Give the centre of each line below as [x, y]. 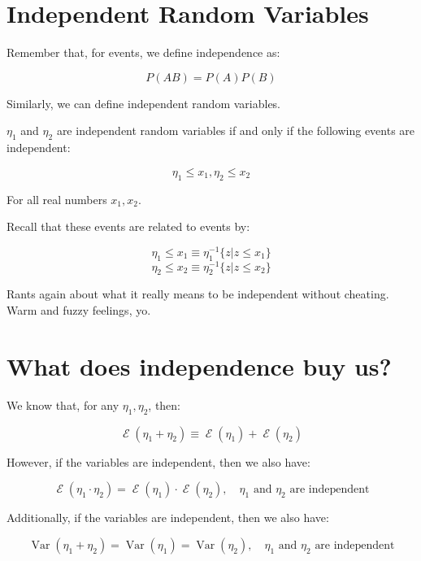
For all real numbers [57, 199]
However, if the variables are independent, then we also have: [158, 461]
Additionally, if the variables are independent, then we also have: [168, 518]
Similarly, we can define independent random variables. [144, 103]
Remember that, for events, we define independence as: [143, 52]
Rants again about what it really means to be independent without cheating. [198, 294]
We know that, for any [63, 404]
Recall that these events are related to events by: [128, 226]
